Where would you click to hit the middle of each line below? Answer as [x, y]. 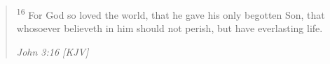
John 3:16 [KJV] [53, 51]
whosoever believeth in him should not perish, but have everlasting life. [170, 28]
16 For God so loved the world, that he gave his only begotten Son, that [171, 14]
